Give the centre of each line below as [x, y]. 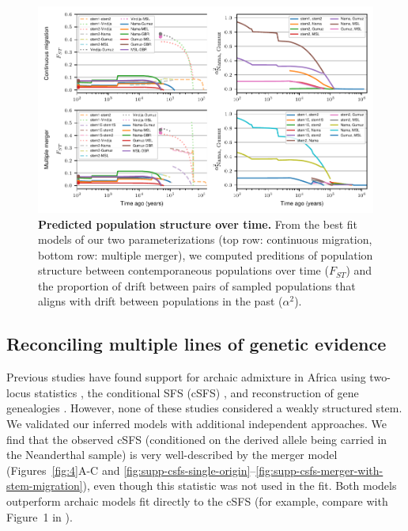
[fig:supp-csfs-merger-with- [319, 470]
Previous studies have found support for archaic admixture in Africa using [186, 377]
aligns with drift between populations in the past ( [161, 301]
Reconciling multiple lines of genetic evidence [196, 344]
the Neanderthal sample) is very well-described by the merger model [172, 455]
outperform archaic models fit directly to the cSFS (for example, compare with [197, 501]
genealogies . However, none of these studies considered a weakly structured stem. [204, 408]
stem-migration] [45, 485]
